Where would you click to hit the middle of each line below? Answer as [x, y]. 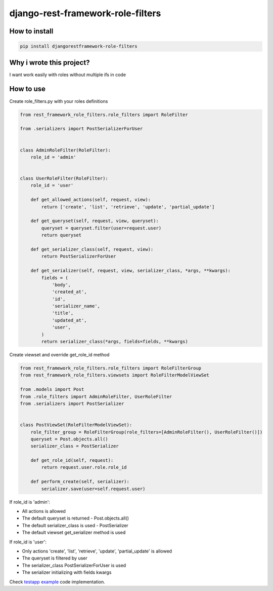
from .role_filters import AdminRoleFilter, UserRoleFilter [96, 396]
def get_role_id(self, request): [72, 460]
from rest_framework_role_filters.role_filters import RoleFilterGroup [111, 368]
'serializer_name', [76, 306]
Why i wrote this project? [50, 63]
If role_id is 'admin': [30, 502]
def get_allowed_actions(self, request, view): [91, 200]
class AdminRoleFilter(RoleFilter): [65, 150]
